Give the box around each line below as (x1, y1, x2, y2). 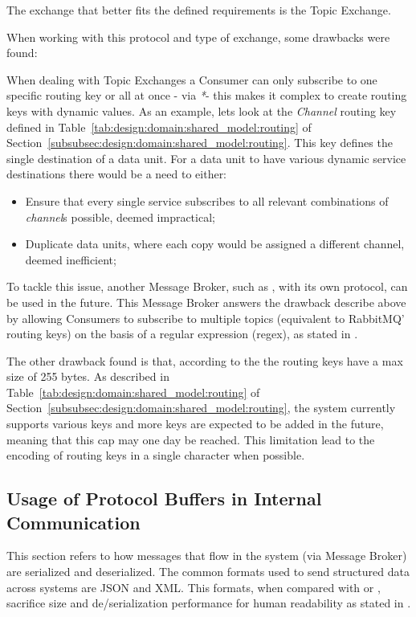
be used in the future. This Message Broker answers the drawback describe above (6, 293, 406, 310)
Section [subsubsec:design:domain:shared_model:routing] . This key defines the (6, 134, 393, 151)
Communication (6, 509, 141, 534)
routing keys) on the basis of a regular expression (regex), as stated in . (6, 325, 358, 342)
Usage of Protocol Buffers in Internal (6, 486, 322, 511)
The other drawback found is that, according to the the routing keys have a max (6, 352, 403, 369)
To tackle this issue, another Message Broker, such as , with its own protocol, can (6, 278, 408, 295)
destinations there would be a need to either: (6, 165, 227, 182)
